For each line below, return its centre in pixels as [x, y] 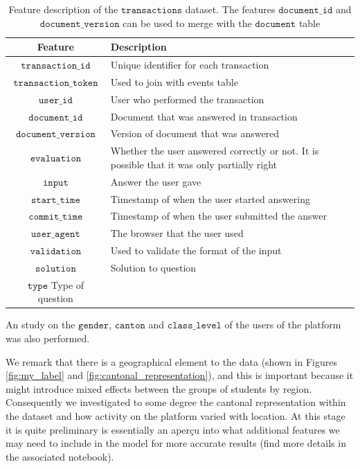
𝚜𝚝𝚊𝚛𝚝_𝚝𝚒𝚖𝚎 [55, 200]
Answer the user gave [156, 181]
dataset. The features [230, 9]
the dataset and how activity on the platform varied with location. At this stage [175, 416]
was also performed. [48, 338]
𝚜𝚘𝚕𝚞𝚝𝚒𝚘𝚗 [55, 268]
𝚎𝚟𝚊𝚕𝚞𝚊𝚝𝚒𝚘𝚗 [56, 159]
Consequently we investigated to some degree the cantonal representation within [176, 402]
